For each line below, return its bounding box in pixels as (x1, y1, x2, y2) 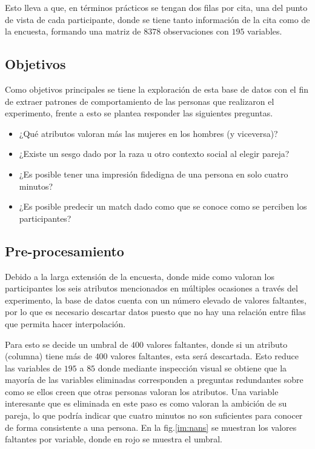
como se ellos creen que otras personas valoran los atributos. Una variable (5, 385, 279, 397)
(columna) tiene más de (5, 350, 92, 362)
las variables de (5, 361, 62, 374)
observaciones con (163, 25, 229, 38)
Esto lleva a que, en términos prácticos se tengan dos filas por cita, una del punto (5, 1, 308, 13)
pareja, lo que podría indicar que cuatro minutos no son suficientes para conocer (5, 409, 303, 422)
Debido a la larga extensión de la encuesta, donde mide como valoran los (5, 270, 274, 282)
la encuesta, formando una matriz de (5, 25, 141, 38)
